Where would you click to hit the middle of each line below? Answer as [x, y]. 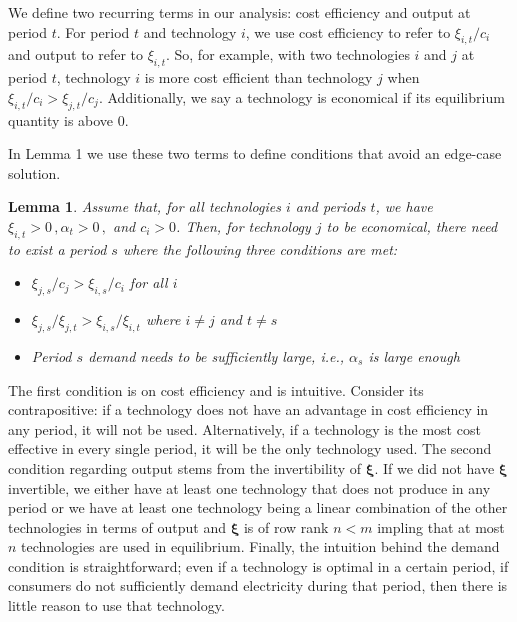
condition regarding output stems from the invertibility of [185, 467]
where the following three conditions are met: [260, 248]
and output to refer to [76, 54]
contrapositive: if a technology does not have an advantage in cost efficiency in [248, 409]
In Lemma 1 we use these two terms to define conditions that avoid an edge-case [255, 153]
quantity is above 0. [68, 119]
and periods [330, 206]
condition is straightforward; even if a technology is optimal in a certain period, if [258, 565]
